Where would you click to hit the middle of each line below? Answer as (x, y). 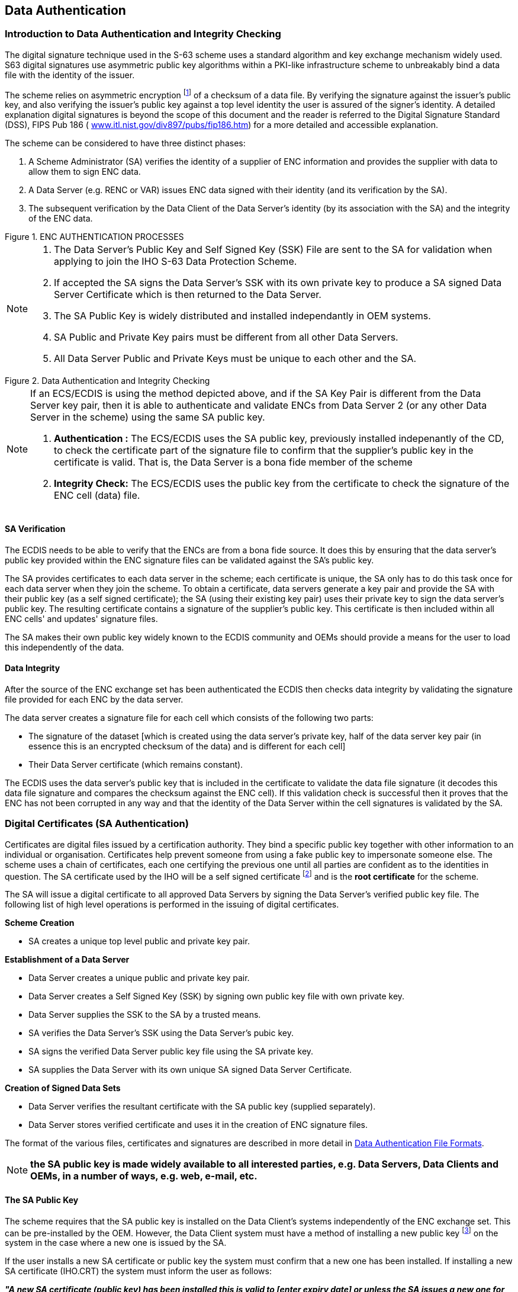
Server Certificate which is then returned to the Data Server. (188, 295)
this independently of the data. (65, 647)
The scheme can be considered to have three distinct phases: (125, 143)
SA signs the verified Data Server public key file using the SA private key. (171, 1051)
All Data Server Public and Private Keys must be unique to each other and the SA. (235, 359)
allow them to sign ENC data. (85, 172)
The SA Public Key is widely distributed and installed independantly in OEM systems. (242, 316)
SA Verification (35, 529)
